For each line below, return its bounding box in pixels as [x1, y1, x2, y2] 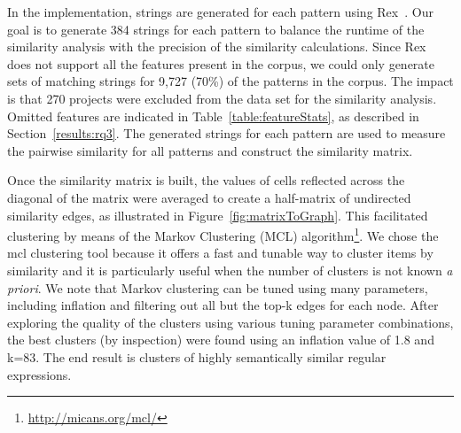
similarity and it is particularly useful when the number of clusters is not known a [7, 260, 453, 279]
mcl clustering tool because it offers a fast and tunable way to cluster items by [7, 244, 434, 262]
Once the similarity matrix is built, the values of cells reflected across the [7, 171, 405, 189]
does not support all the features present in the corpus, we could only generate [7, 54, 435, 73]
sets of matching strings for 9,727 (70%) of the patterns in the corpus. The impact [7, 72, 454, 90]
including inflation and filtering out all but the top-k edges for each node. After [7, 296, 439, 314]
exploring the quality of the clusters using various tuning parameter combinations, [7, 313, 454, 331]
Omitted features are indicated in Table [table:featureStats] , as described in [7, 106, 419, 125]
